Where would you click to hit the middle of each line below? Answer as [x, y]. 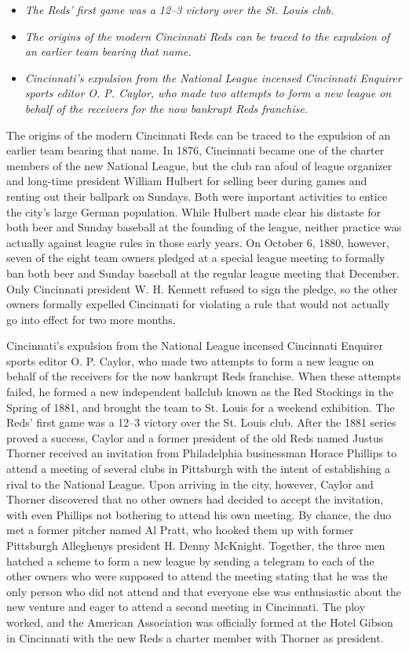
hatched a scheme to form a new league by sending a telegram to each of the [190, 560]
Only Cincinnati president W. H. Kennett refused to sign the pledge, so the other [202, 288]
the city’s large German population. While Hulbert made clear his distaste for [194, 211]
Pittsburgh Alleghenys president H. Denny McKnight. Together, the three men [196, 545]
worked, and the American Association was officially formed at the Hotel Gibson [200, 622]
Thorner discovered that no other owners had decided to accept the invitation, [195, 499]
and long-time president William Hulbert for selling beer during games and [187, 181]
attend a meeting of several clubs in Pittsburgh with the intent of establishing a [199, 469]
